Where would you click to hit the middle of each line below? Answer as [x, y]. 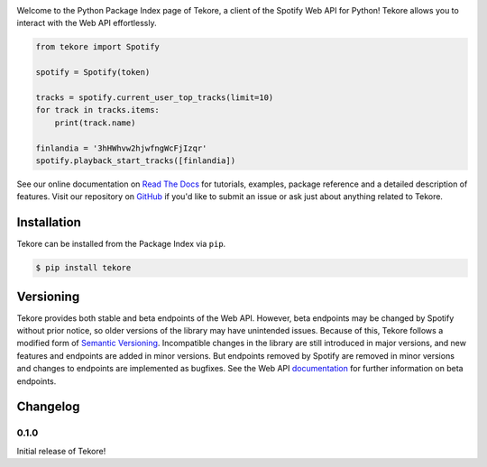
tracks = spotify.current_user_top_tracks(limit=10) [155, 97]
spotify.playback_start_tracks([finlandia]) [136, 160]
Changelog [48, 407]
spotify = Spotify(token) [93, 73]
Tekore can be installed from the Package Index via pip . [121, 244]
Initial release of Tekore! [61, 451]
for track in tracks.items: [97, 110]
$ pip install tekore [83, 268]
